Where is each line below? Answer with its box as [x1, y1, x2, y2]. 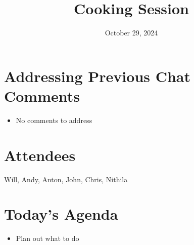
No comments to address [16, 114, 92, 125]
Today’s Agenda [4, 203, 118, 224]
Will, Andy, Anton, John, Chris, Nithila [4, 174, 128, 184]
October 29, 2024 [105, 27, 158, 38]
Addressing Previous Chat [4, 65, 191, 86]
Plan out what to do [16, 233, 79, 243]
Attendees [4, 144, 76, 165]
